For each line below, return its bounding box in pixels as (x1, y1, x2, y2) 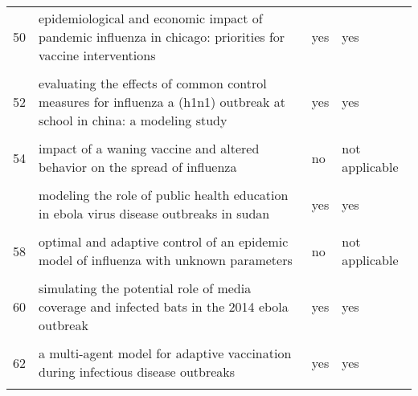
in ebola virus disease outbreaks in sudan (39, 204, 270, 222)
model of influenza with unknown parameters (39, 251, 293, 269)
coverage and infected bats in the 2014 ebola (39, 297, 289, 316)
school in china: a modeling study (39, 111, 227, 129)
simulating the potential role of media (39, 279, 252, 297)
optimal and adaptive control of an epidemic (39, 232, 289, 251)
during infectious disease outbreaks (39, 362, 236, 381)
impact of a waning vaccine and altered (39, 139, 260, 157)
